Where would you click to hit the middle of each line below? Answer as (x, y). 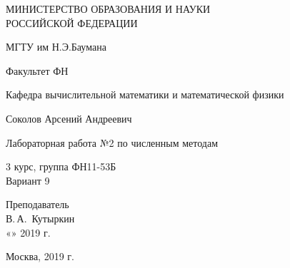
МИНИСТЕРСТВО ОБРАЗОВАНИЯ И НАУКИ (108, 9)
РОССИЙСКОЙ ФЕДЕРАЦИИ (72, 22)
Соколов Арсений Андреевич (69, 118)
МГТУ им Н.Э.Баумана (56, 47)
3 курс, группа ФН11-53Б (61, 166)
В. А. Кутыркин (40, 218)
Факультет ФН (37, 70)
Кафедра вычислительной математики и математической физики (145, 94)
